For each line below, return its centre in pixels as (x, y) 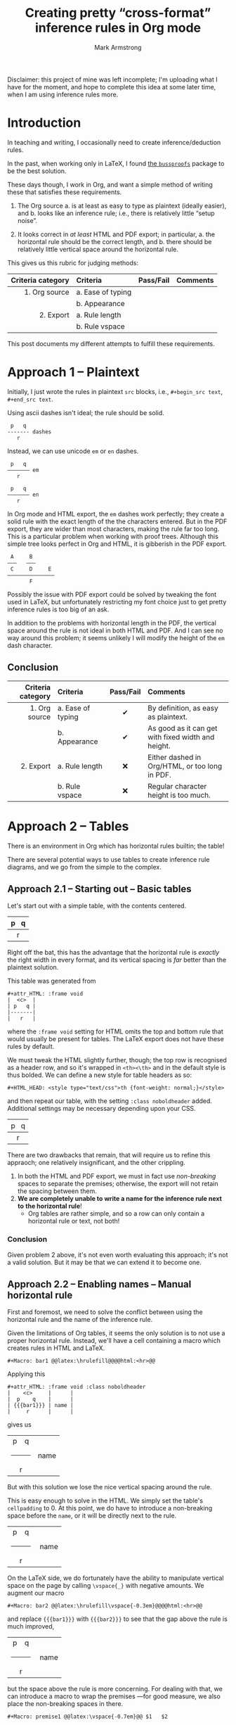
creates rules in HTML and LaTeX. (56, 1348)
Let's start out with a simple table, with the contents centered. (97, 906)
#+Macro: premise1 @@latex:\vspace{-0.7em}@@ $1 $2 (88, 1717)
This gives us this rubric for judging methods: (73, 262)
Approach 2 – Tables (68, 826)
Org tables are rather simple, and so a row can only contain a (116, 1214)
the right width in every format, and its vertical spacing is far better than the (117, 960)
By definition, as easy (183, 708)
